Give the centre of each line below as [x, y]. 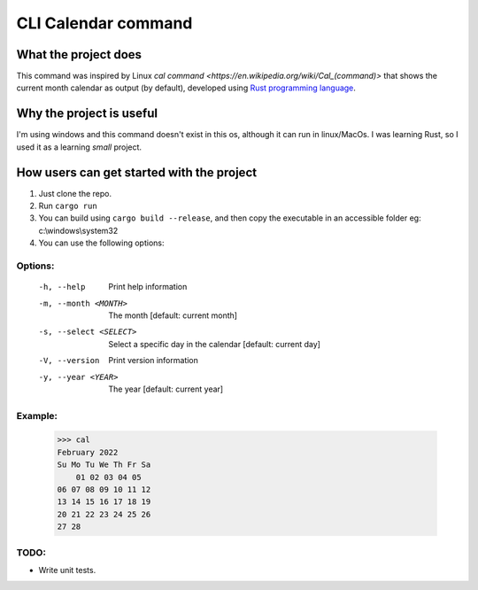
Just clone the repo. [75, 193]
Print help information [148, 287]
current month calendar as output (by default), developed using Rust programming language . [186, 88]
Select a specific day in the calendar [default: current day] [214, 344]
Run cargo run [68, 206]
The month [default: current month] [173, 315]
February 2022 [88, 452]
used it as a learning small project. [79, 147]
